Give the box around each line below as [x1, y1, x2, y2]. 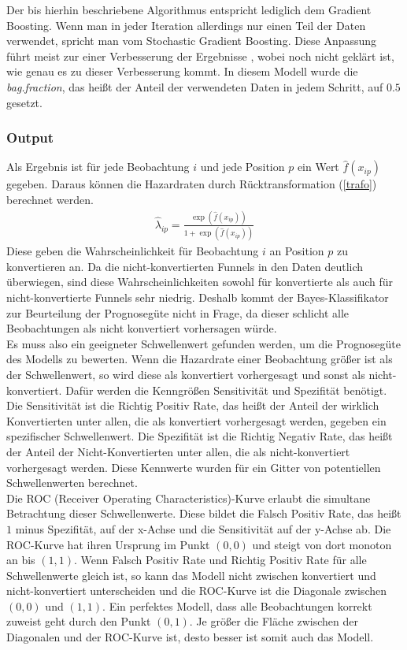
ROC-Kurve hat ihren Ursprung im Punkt [6, 536, 210, 552]
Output [6, 128, 54, 147]
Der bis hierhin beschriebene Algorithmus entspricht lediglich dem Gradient [6, 2, 372, 17]
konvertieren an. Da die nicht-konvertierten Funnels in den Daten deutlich [6, 258, 364, 274]
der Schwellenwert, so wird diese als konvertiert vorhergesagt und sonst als [6, 366, 365, 382]
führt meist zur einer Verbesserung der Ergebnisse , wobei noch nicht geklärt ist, [6, 47, 394, 64]
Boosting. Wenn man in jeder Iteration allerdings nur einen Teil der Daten [6, 17, 366, 33]
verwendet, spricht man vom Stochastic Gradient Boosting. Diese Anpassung [6, 32, 377, 49]
